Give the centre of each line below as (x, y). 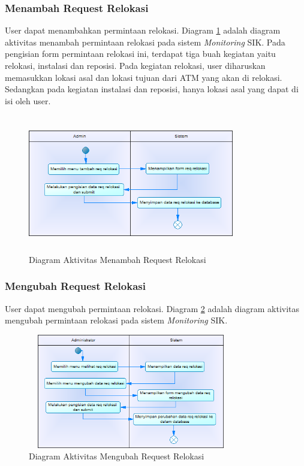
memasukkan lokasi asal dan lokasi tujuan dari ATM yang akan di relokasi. (144, 77)
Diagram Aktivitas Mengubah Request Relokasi (117, 456)
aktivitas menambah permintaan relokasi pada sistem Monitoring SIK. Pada (145, 42)
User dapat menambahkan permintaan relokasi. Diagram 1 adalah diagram (143, 30)
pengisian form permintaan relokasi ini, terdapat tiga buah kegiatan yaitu (140, 54)
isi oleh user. (28, 100)
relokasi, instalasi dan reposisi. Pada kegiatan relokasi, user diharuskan (135, 65)
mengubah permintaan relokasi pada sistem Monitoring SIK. (116, 320)
